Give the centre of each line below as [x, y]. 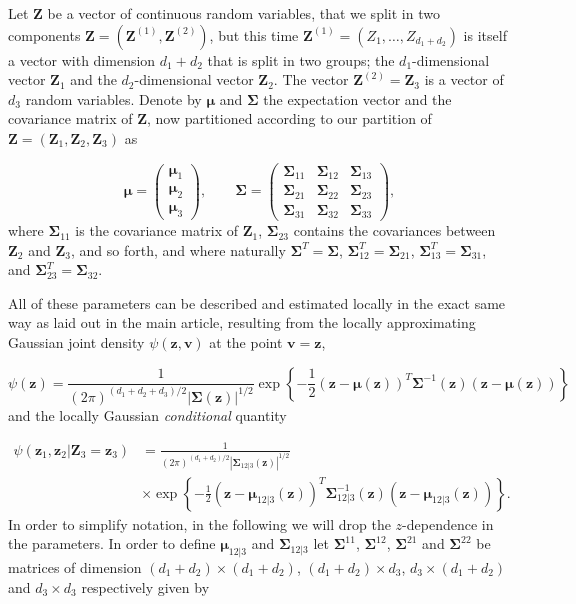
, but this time [254, 34]
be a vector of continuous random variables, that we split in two [243, 13]
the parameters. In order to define [112, 543]
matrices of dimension [75, 567]
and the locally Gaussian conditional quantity [147, 414]
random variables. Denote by [113, 98]
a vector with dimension [82, 59]
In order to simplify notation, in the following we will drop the [199, 523]
